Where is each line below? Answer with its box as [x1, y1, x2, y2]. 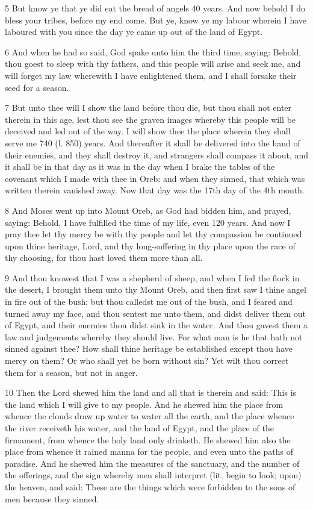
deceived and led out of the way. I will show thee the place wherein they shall [5, 125, 291, 137]
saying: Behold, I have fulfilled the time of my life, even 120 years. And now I [5, 216, 291, 228]
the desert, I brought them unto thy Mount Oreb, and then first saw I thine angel [5, 283, 306, 296]
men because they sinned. [5, 492, 99, 505]
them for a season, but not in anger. [5, 366, 138, 378]
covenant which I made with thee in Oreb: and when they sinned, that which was [5, 172, 305, 184]
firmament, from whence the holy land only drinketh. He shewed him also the [5, 433, 291, 446]
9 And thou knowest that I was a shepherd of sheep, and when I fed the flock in [5, 271, 300, 284]
